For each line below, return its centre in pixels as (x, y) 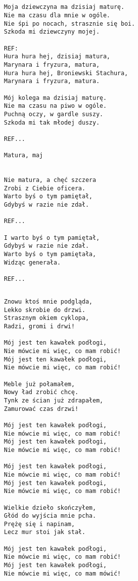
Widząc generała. (32, 262)
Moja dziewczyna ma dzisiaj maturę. (64, 7)
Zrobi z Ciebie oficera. (45, 188)
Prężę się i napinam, (40, 524)
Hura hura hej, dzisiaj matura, (57, 57)
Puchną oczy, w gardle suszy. (54, 114)
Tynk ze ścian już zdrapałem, (54, 400)
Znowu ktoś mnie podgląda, (48, 302)
